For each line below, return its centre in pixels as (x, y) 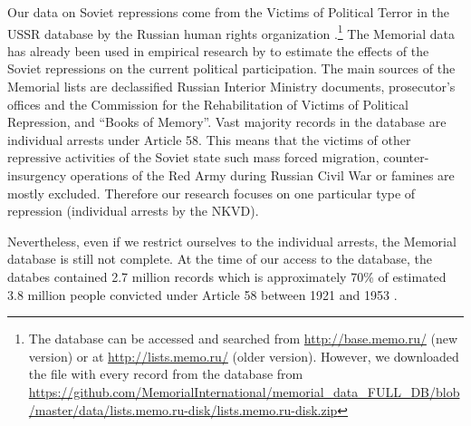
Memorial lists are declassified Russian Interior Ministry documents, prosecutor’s (231, 87)
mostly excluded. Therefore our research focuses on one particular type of (211, 193)
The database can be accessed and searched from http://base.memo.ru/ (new (243, 339)
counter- (406, 157)
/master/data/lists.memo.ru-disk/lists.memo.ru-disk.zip (183, 409)
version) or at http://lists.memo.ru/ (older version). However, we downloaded (244, 356)
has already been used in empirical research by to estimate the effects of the (218, 50)
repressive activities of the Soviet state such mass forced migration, (193, 157)
